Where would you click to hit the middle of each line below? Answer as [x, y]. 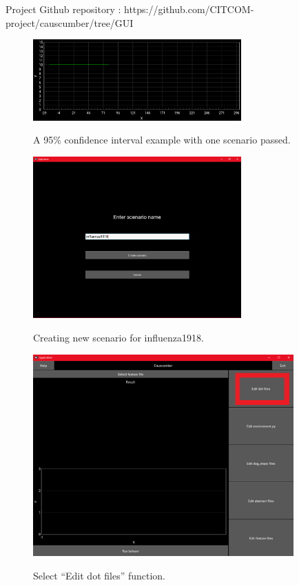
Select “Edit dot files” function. [100, 575]
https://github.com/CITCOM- [189, 9]
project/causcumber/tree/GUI [70, 22]
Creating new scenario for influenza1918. [118, 337]
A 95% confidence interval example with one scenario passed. [162, 140]
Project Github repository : [63, 9]
